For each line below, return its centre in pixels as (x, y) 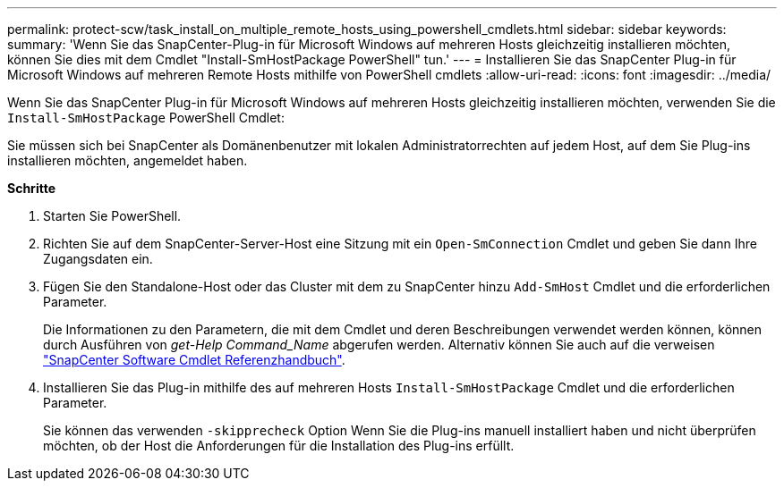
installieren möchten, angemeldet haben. (128, 160)
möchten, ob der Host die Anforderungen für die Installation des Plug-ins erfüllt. (279, 446)
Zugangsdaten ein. (98, 259)
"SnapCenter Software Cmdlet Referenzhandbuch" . (194, 360)
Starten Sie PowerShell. (112, 216)
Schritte (31, 188)
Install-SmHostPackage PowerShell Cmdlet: (146, 118)
